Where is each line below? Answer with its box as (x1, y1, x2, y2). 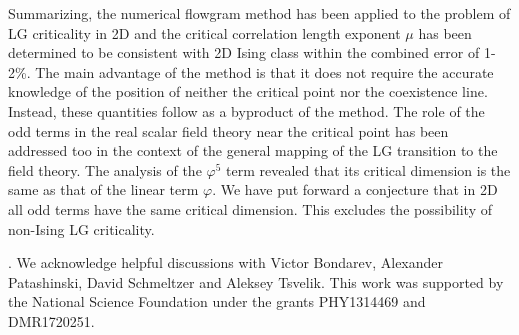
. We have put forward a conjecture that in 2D (212, 179, 498, 200)
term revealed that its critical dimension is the (226, 159, 511, 180)
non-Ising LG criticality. (8, 218, 155, 239)
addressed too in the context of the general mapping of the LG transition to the (8, 140, 498, 161)
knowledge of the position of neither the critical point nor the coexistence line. (8, 81, 488, 102)
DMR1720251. (8, 310, 95, 331)
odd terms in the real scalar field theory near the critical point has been (8, 120, 449, 141)
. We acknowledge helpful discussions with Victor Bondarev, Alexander (8, 252, 444, 273)
